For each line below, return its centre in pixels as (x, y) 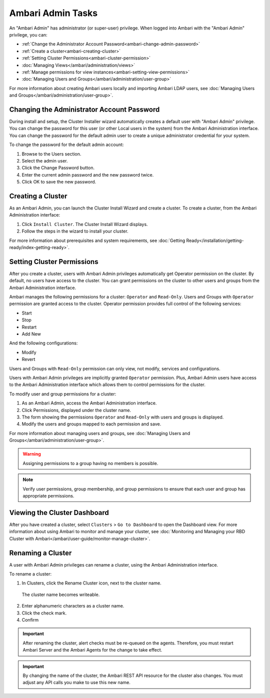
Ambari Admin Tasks (53, 13)
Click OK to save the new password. (59, 182)
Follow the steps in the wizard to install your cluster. (75, 231)
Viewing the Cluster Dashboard (59, 512)
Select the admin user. (45, 160)
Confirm (30, 619)
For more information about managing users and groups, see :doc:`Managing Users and (99, 433)
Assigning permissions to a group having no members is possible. (90, 463)
